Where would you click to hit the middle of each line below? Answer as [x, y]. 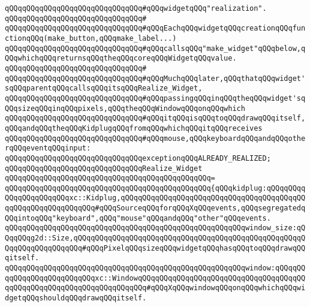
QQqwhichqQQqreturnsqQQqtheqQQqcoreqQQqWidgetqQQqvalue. [121, 58]
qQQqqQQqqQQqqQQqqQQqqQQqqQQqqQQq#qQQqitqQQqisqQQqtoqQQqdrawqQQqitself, [155, 118]
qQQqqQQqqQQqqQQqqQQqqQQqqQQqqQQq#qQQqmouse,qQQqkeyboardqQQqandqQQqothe [155, 138]
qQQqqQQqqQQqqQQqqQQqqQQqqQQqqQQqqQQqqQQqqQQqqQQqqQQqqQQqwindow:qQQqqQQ [155, 268]
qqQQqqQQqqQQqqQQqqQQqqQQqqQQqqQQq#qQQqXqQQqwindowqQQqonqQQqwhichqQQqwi [155, 288]
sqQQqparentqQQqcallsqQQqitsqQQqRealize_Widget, [104, 88]
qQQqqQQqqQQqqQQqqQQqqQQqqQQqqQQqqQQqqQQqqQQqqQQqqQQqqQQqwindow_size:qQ [155, 228]
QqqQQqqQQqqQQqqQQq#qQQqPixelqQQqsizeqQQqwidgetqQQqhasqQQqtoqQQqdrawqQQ [155, 248]
